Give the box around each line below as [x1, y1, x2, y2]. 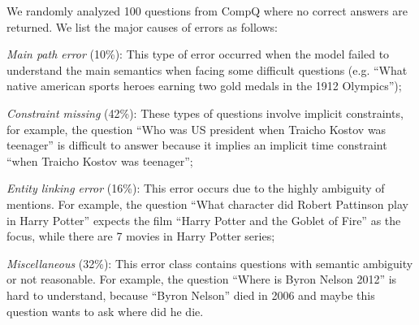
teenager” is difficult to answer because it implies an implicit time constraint [6, 136, 387, 154]
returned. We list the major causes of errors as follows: [6, 18, 278, 35]
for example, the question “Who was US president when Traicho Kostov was [6, 120, 387, 137]
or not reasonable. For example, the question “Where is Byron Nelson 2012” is [6, 271, 397, 288]
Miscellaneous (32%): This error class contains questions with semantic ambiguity [6, 254, 413, 271]
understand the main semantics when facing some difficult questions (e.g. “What [6, 61, 408, 78]
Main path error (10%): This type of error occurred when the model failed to [6, 45, 390, 63]
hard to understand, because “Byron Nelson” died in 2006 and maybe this [6, 286, 375, 303]
